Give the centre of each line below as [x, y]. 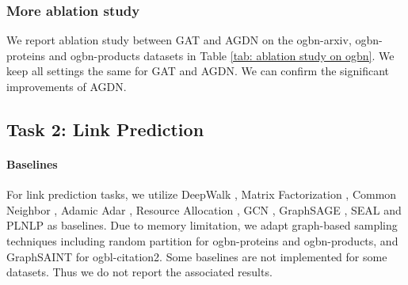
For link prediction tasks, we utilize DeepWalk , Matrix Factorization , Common [202, 194]
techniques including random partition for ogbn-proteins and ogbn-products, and [202, 240]
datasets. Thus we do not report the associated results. [139, 272]
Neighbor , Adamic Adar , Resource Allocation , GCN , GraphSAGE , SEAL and [204, 209]
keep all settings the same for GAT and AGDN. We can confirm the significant [198, 71]
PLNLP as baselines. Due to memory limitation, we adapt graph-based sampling [202, 225]
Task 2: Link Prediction [105, 129]
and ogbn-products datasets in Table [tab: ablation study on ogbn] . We [221, 55]
